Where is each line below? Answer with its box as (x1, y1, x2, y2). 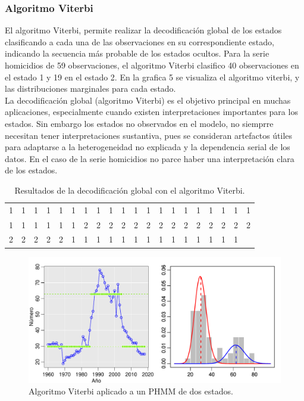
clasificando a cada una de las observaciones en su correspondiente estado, (5, 35, 274, 48)
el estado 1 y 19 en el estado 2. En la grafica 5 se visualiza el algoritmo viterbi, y (5, 70, 300, 83)
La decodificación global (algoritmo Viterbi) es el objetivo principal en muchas (5, 94, 291, 106)
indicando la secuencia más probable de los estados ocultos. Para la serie (5, 47, 269, 60)
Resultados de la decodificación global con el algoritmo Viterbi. (14, 184, 245, 196)
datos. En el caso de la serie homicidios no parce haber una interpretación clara (5, 152, 294, 164)
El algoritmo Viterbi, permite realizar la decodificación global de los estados (5, 24, 282, 36)
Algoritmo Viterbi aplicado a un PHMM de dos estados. (29, 385, 233, 397)
